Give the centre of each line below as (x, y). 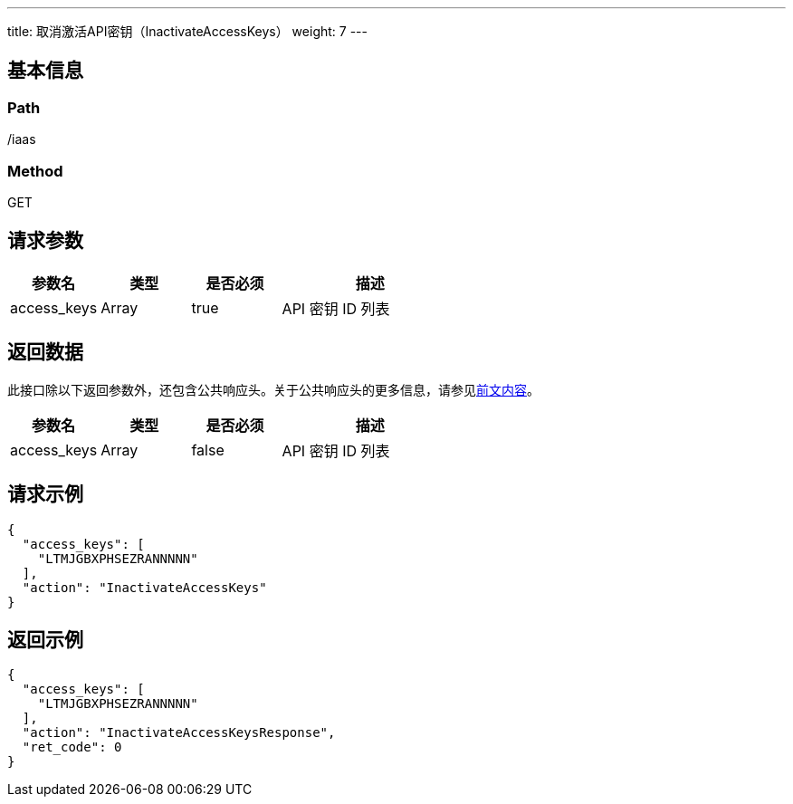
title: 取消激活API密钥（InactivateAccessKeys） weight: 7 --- (187, 31)
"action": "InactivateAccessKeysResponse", (179, 733)
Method (35, 171)
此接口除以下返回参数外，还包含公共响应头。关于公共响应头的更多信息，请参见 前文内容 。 (273, 389)
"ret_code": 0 (72, 747)
